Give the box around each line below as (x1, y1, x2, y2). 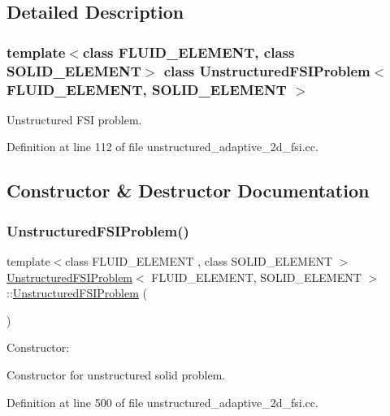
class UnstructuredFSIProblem (163, 60, 370, 80)
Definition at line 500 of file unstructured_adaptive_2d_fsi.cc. (6, 393, 318, 410)
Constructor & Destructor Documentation (6, 178, 370, 203)
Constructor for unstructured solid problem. (6, 366, 226, 383)
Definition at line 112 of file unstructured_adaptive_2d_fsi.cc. (6, 138, 318, 155)
